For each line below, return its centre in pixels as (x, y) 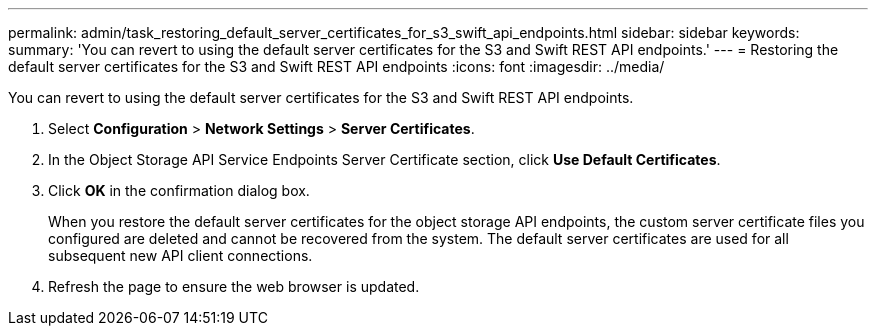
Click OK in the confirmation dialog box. (179, 190)
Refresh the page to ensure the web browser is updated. (234, 286)
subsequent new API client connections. (180, 255)
